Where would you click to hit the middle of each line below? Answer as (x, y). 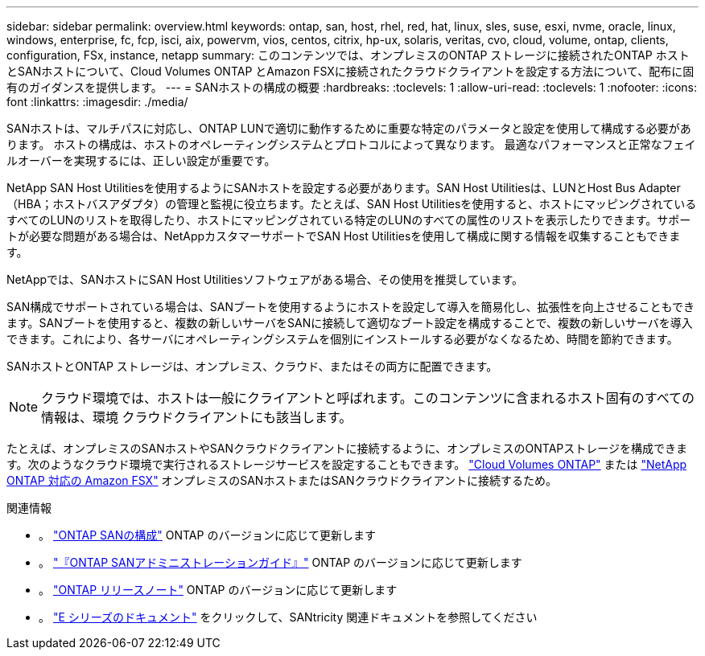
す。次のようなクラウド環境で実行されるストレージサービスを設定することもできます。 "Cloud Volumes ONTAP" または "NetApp (347, 464)
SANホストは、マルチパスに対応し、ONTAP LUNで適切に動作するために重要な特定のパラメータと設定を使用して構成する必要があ (349, 128)
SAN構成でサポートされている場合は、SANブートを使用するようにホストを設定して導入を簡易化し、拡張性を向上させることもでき (350, 307)
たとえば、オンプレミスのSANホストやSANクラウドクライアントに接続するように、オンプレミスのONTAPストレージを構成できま (347, 448)
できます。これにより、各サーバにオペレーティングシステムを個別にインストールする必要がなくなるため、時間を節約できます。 (342, 339)
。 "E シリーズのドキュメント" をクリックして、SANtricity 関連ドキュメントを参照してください (288, 617)
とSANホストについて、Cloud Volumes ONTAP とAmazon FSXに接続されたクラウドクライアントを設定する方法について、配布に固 (350, 71)
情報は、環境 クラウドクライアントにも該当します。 (197, 417)
